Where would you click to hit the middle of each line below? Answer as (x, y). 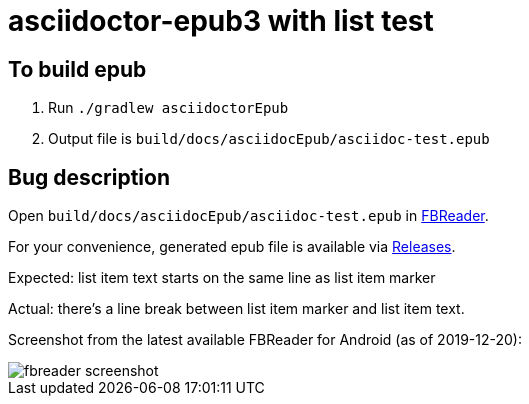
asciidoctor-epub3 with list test (221, 21)
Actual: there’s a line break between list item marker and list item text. (236, 309)
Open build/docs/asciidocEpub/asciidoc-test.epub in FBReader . (248, 216)
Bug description (89, 177)
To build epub (77, 69)
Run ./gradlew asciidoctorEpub (168, 108)
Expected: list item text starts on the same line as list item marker (222, 278)
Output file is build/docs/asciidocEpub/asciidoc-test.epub (269, 139)
